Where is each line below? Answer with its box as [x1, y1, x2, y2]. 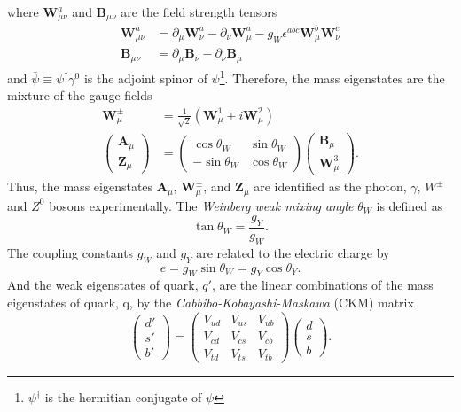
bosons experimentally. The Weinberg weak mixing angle [49, 196, 354, 214]
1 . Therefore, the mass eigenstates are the [219, 66, 445, 87]
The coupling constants [7, 243, 134, 261]
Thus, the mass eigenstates [7, 177, 153, 196]
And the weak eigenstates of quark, [7, 276, 199, 294]
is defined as [376, 196, 443, 214]
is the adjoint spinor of [83, 68, 207, 87]
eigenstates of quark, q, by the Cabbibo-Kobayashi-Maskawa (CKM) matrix [7, 292, 414, 311]
